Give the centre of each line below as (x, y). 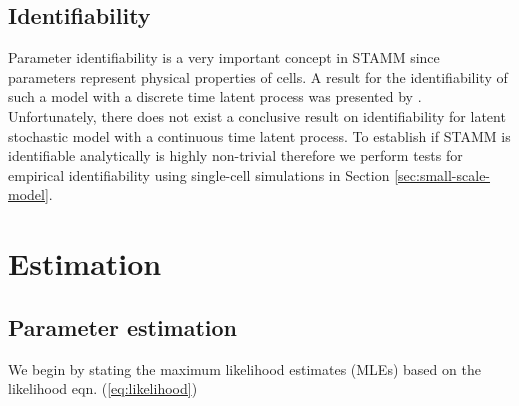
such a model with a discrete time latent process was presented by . (215, 96)
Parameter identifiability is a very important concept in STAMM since (224, 57)
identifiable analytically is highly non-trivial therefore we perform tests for (235, 155)
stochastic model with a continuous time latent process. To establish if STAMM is (259, 135)
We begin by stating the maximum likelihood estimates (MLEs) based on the (244, 368)
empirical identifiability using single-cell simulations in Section (199, 174)
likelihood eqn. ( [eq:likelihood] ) (103, 388)
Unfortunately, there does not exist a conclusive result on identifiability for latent (257, 115)
